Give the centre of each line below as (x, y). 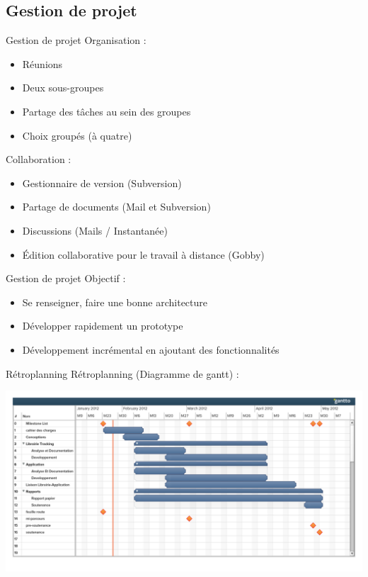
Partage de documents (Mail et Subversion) (116, 207)
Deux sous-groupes (63, 88)
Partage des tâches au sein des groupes (107, 111)
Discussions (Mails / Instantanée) (95, 230)
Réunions (42, 63)
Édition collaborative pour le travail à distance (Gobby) (143, 254)
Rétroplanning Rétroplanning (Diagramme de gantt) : (122, 373)
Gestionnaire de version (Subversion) (102, 183)
